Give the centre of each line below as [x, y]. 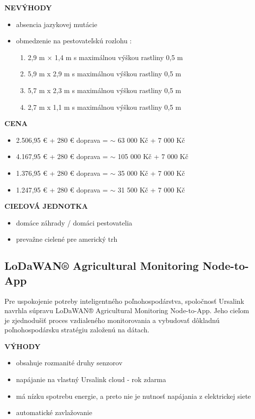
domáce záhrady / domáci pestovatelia [74, 222]
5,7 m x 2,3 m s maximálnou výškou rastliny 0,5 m [104, 90]
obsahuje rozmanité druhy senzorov [69, 363]
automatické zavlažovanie [54, 412]
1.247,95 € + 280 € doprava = [62, 189]
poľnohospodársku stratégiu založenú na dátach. [77, 330]
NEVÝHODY [28, 7]
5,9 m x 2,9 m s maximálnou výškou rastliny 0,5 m [104, 74]
